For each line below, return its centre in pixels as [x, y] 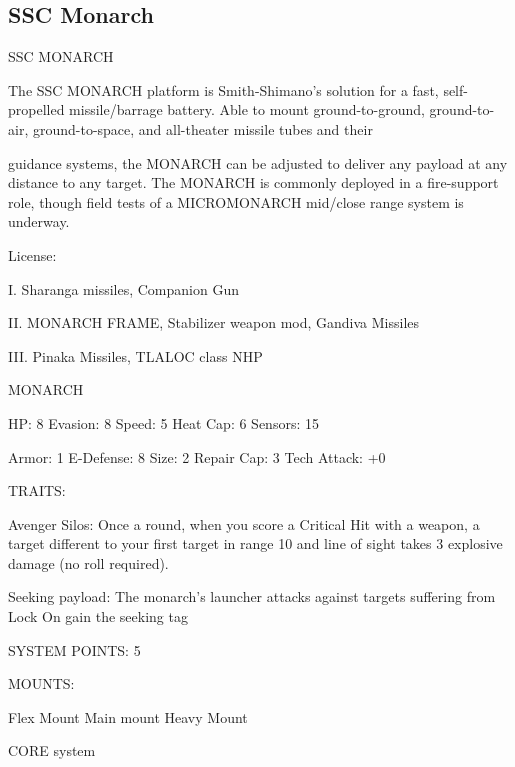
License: [32, 254]
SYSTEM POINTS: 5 [74, 649]
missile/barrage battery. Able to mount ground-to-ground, [247, 109]
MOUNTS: [41, 683]
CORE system [52, 750]
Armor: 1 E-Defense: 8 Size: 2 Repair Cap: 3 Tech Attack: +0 [197, 456]
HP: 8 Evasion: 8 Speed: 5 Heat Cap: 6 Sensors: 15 [163, 422]
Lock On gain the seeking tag [98, 616]
